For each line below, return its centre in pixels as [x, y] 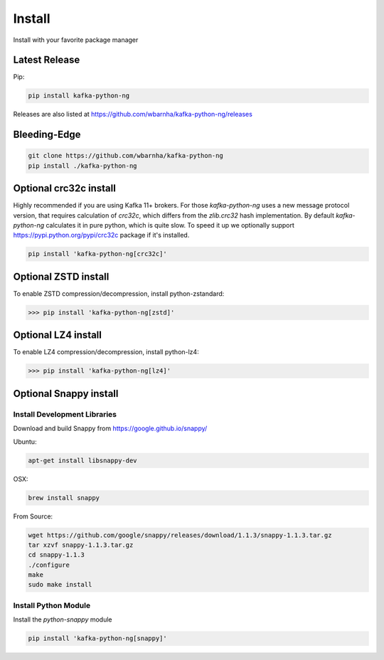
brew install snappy [64, 497]
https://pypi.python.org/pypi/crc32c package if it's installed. [101, 235]
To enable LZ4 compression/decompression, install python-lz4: [106, 352]
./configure [49, 565]
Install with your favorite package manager [76, 40]
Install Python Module [52, 605]
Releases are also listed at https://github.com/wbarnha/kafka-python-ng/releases [133, 115]
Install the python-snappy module [63, 619]
